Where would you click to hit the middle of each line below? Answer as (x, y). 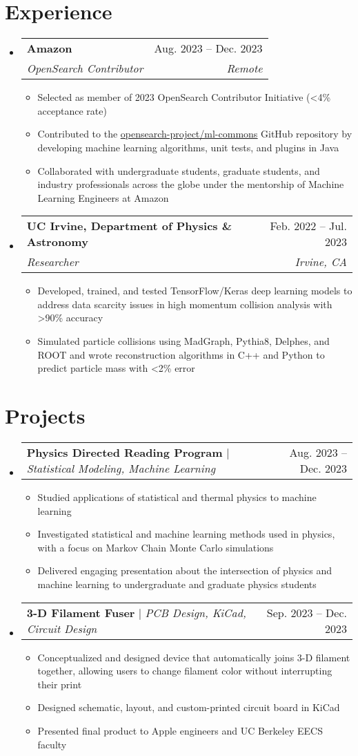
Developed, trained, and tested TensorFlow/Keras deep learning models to (195, 291)
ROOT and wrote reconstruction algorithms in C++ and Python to (181, 354)
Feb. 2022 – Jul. (308, 226)
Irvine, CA (321, 262)
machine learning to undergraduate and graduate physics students (177, 584)
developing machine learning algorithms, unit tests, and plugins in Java (188, 147)
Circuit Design (62, 628)
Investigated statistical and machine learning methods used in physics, (186, 534)
